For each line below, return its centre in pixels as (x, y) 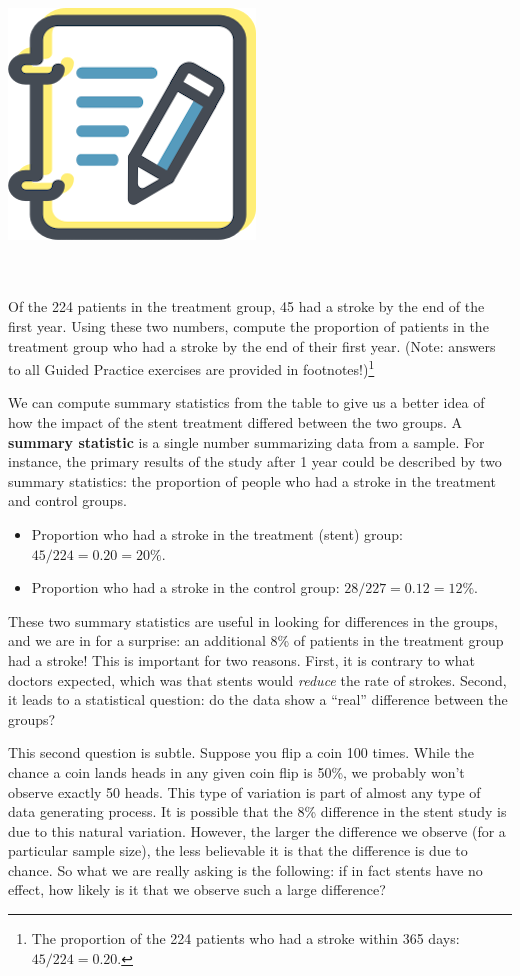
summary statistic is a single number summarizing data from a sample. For (246, 441)
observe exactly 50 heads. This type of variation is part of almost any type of (244, 791)
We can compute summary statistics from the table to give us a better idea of (246, 402)
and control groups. (67, 500)
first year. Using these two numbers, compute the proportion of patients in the (248, 325)
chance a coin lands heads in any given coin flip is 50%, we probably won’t (236, 771)
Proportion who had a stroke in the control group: (185, 587)
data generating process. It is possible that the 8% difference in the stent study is (257, 811)
